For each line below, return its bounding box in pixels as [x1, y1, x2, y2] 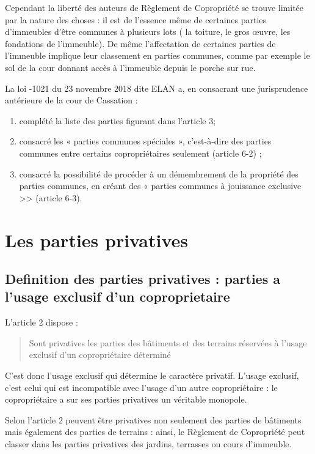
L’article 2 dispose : [5, 316, 78, 329]
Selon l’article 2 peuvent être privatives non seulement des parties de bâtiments [5, 413, 302, 426]
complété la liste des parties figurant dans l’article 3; [19, 114, 216, 127]
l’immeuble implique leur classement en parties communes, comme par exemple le [5, 49, 310, 62]
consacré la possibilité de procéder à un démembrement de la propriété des [19, 167, 299, 180]
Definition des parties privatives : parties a [5, 269, 280, 288]
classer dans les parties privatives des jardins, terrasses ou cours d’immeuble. [5, 437, 292, 450]
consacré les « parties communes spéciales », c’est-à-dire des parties [19, 135, 272, 147]
